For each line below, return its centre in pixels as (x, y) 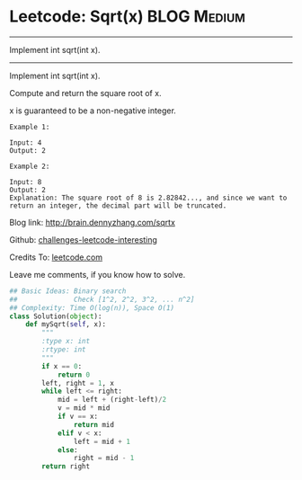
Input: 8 (26, 182)
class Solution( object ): (56, 316)
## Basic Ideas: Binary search (68, 291)
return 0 (74, 375)
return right (66, 467)
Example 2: (30, 166)
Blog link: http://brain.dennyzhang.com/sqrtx (92, 222)
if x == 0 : (62, 366)
